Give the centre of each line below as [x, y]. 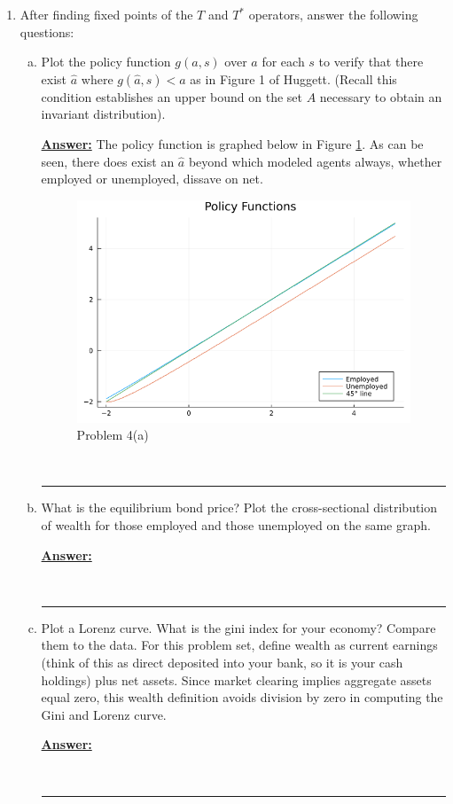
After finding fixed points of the [106, 14]
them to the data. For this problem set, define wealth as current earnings [239, 645]
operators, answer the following [333, 14]
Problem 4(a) [113, 435]
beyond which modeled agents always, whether [315, 161]
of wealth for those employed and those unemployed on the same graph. [236, 525]
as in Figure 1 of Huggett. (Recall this [293, 78]
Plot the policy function [106, 62]
